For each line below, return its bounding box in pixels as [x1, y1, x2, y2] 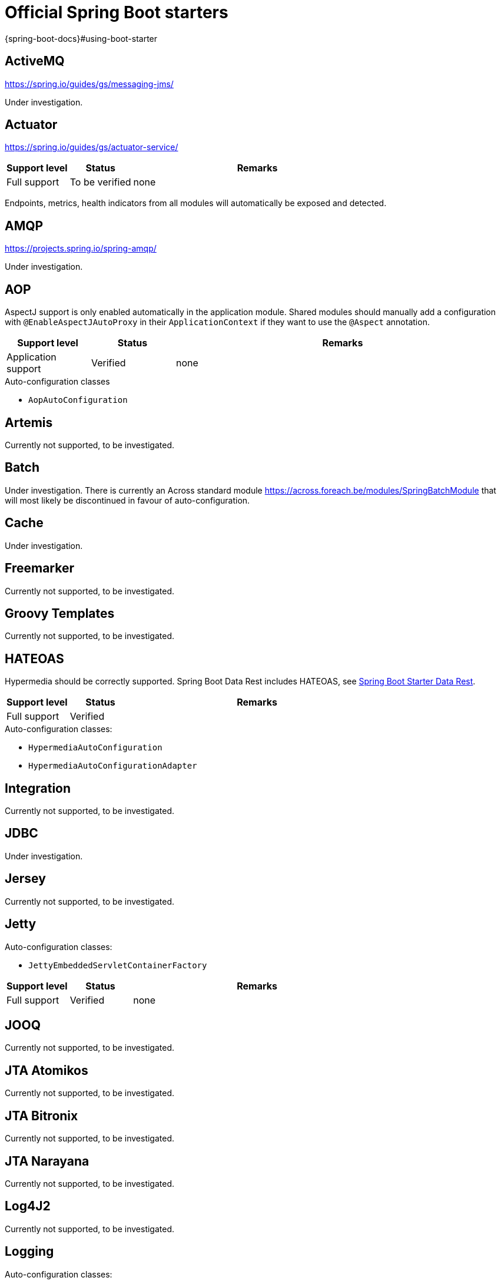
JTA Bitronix [5, 1108, 78, 1123]
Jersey [5, 871, 46, 886]
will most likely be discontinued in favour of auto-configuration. [5, 495, 250, 505]
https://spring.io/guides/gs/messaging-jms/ [5, 78, 174, 89]
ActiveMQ [5, 54, 65, 69]
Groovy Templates [5, 605, 115, 621]
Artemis [5, 415, 53, 430]
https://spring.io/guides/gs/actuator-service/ [5, 142, 178, 153]
